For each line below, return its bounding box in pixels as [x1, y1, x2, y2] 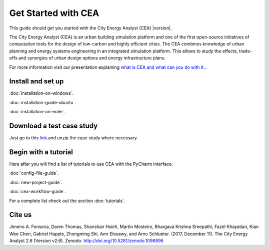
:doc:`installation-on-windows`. [9, 90, 74, 96]
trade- [239, 48, 252, 54]
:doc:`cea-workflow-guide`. [9, 189, 66, 195]
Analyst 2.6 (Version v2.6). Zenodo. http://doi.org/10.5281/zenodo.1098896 [9, 238, 164, 244]
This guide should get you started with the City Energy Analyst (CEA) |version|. [9, 25, 172, 31]
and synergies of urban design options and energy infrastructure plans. [18, 55, 166, 61]
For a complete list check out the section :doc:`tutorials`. [9, 198, 125, 204]
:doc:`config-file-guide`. [9, 170, 59, 176]
